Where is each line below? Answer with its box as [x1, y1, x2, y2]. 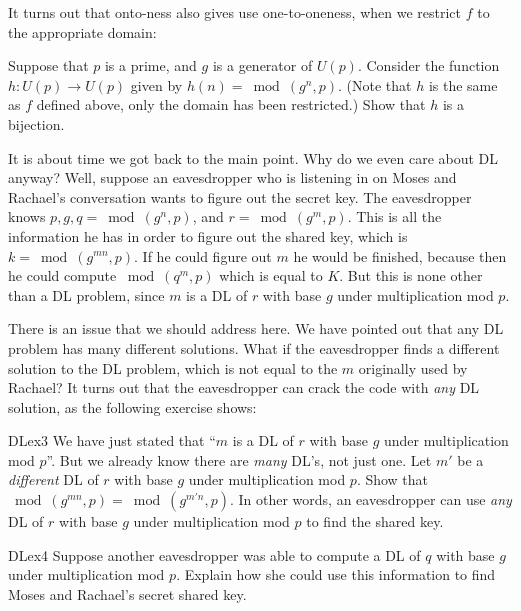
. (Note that [337, 74, 412, 95]
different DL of [8, 469, 99, 490]
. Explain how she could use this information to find [176, 564, 496, 585]
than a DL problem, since [8, 284, 165, 305]
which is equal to [219, 265, 323, 286]
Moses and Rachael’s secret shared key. [8, 583, 247, 604]
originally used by [358, 357, 468, 378]
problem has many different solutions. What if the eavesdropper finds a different [8, 337, 500, 358]
